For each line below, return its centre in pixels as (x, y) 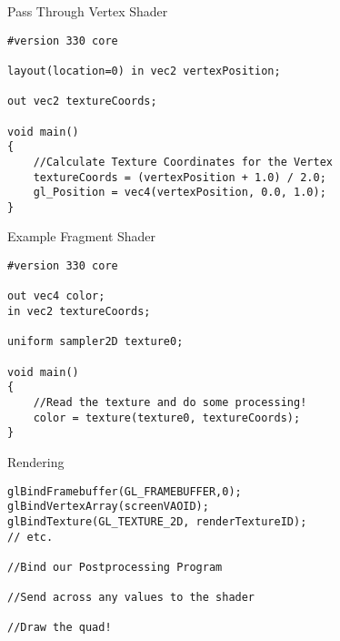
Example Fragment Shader (82, 236)
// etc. (30, 537)
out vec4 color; (56, 296)
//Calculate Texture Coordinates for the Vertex (183, 162)
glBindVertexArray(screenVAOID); (108, 507)
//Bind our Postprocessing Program (115, 567)
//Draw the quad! (60, 628)
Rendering (36, 461)
